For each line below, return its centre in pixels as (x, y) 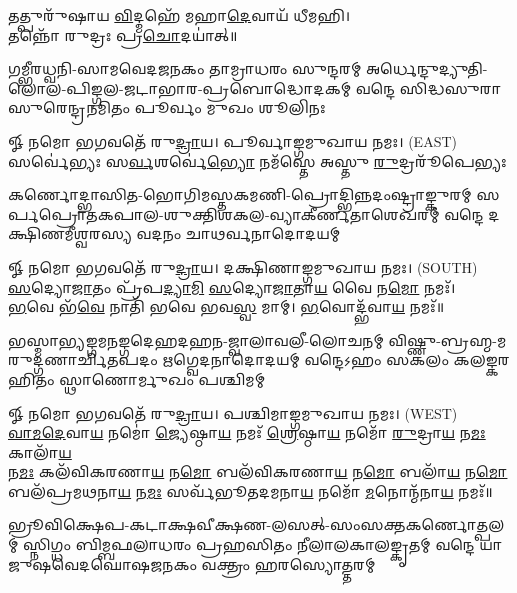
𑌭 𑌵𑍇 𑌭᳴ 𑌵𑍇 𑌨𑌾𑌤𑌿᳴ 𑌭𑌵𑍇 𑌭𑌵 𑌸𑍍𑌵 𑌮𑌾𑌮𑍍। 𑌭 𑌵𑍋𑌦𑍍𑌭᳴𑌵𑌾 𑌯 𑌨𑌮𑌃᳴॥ (226, 306)
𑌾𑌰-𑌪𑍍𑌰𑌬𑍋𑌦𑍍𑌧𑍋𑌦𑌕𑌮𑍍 (180, 87)
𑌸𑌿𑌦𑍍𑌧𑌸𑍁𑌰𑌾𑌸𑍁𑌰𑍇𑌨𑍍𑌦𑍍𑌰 (450, 87)
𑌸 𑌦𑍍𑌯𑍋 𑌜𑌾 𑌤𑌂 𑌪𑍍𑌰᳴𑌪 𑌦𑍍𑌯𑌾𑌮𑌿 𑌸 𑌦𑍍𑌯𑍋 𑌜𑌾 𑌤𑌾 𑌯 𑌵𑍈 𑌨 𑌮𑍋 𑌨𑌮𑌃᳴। (232, 286)
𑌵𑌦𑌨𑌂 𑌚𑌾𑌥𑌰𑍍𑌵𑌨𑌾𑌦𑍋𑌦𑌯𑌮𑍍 (238, 233)
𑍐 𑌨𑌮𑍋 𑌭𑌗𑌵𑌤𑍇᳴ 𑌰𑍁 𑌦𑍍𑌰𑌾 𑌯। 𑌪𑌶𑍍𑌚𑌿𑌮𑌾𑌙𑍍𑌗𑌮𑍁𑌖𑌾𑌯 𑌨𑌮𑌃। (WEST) (233, 412)
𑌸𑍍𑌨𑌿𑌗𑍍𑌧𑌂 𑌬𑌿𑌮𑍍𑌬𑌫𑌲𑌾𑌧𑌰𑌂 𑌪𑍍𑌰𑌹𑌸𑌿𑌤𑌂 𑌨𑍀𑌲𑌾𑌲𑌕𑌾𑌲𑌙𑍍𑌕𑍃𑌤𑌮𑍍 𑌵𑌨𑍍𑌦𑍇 (249, 544)
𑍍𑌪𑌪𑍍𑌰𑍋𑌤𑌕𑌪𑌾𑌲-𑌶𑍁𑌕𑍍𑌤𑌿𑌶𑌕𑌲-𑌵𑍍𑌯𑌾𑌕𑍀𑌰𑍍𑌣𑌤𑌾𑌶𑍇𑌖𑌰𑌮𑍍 (224, 213)
